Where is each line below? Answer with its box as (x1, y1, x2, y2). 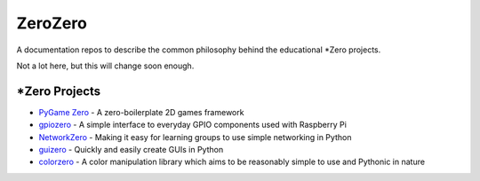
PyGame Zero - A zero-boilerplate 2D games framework (38, 106, 244, 117)
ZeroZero (16, 13, 88, 33)
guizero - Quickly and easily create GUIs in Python (38, 145, 224, 155)
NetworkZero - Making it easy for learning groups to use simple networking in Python (38, 131, 352, 142)
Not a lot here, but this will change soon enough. (16, 60, 195, 71)
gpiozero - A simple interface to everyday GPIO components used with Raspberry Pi (38, 120, 347, 130)
